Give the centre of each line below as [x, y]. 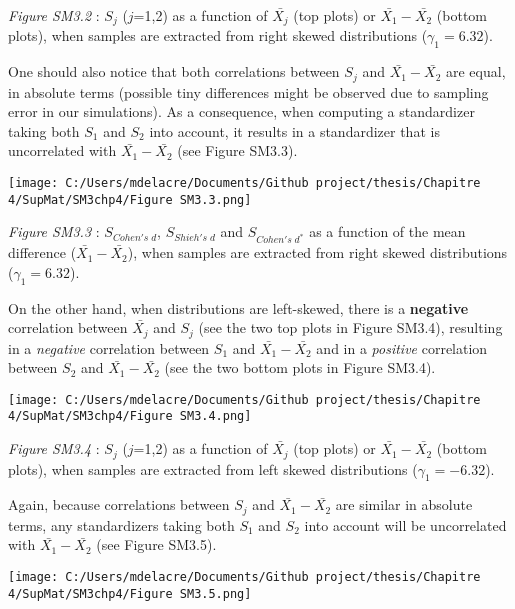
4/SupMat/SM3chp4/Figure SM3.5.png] [130, 593]
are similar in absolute [404, 504]
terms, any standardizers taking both [121, 524]
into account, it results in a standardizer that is [294, 130]
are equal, [475, 71]
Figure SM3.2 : [54, 15]
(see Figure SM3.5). [156, 544]
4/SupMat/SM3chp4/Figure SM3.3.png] [130, 199]
